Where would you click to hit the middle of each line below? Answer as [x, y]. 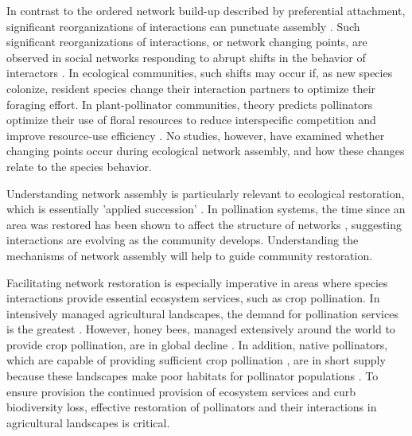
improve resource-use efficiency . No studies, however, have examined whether [196, 135]
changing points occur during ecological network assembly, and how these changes [206, 151]
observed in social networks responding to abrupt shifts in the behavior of [186, 57]
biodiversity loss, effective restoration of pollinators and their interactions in [192, 407]
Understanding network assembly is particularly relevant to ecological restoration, [206, 193]
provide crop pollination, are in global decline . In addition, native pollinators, [197, 344]
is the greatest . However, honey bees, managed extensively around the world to [201, 329]
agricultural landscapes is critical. [88, 422]
